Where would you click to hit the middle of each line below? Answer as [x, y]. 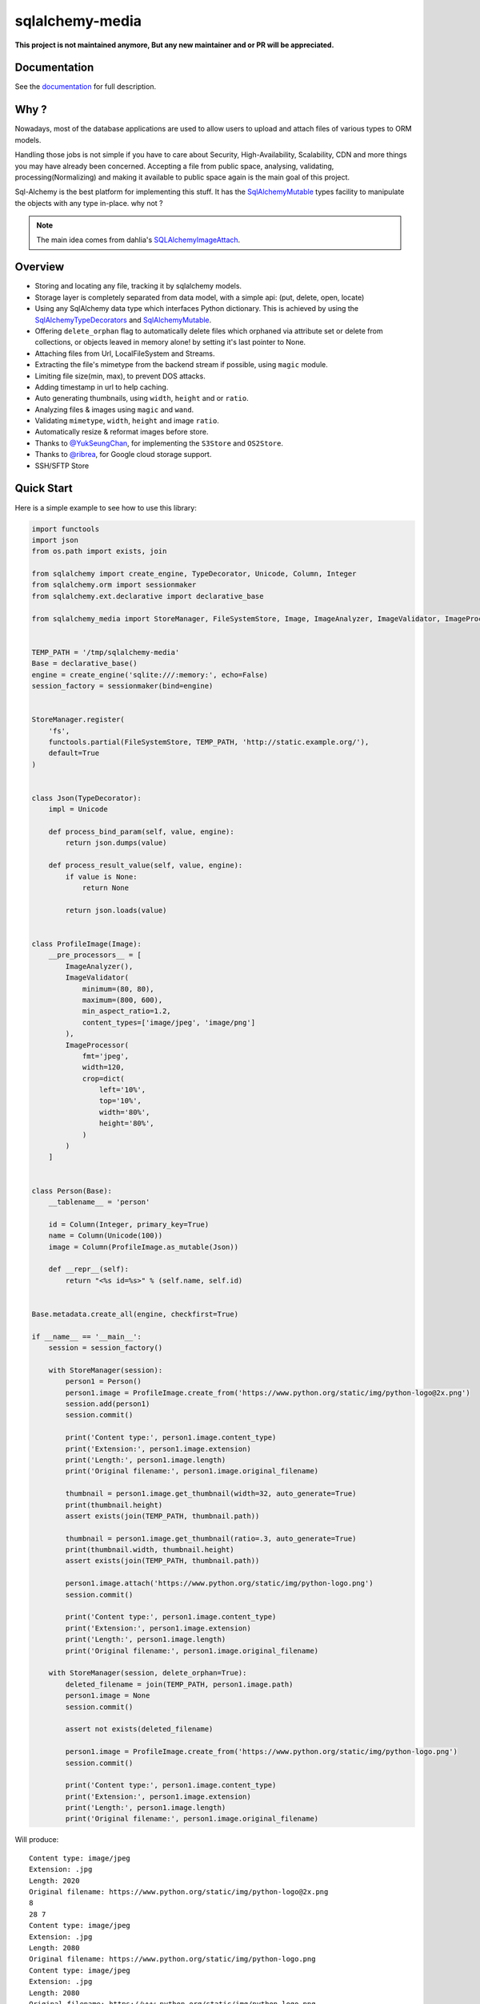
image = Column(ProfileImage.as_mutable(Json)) [144, 1247]
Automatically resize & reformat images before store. [122, 432]
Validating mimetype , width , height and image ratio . [127, 421]
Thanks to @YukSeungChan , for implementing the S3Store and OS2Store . [159, 443]
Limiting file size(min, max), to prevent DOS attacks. [120, 376]
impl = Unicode [78, 809]
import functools [66, 529]
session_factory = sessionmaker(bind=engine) [122, 686]
